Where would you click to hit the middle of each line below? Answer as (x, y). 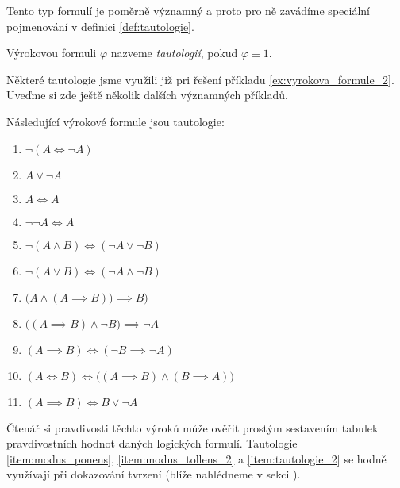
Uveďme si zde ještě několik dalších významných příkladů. (147, 95)
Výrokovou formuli (52, 53)
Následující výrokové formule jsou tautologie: (115, 121)
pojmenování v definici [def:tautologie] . (100, 26)
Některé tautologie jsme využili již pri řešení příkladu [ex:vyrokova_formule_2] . (200, 79)
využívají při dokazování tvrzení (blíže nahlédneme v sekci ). (154, 474)
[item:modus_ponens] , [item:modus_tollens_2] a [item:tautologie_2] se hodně (196, 458)
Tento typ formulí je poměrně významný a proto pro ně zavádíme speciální (188, 10)
